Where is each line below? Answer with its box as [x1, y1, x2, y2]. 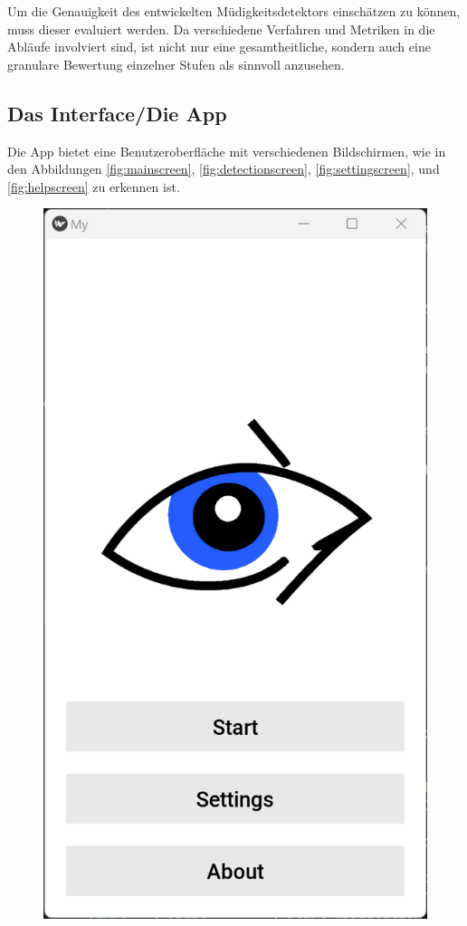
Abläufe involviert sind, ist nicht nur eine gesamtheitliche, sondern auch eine [7, 37, 431, 56]
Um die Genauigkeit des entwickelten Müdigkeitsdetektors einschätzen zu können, [7, 2, 461, 20]
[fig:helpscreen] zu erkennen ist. [7, 177, 180, 196]
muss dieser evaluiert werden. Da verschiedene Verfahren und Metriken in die [7, 19, 435, 38]
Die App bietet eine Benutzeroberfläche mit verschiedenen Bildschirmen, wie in [7, 141, 446, 160]
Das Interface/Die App [7, 99, 227, 127]
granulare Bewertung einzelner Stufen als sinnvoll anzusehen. [7, 54, 345, 73]
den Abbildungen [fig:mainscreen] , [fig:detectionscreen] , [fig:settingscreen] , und [7, 159, 440, 178]
